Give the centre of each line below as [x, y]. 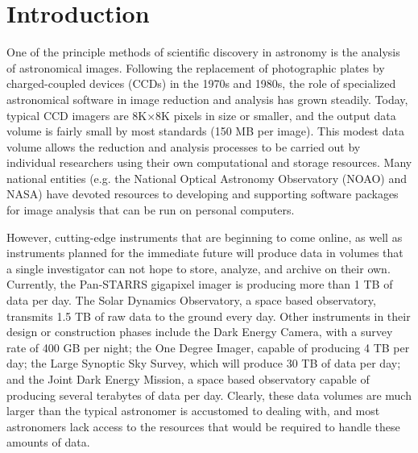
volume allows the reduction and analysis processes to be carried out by [184, 146]
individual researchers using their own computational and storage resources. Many [209, 162]
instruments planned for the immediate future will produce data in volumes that [205, 253]
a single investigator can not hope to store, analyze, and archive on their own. [199, 268]
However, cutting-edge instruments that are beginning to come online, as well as [205, 237]
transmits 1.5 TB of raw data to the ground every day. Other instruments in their [209, 316]
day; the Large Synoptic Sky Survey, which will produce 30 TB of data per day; [204, 363]
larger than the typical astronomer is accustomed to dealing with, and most [193, 411]
